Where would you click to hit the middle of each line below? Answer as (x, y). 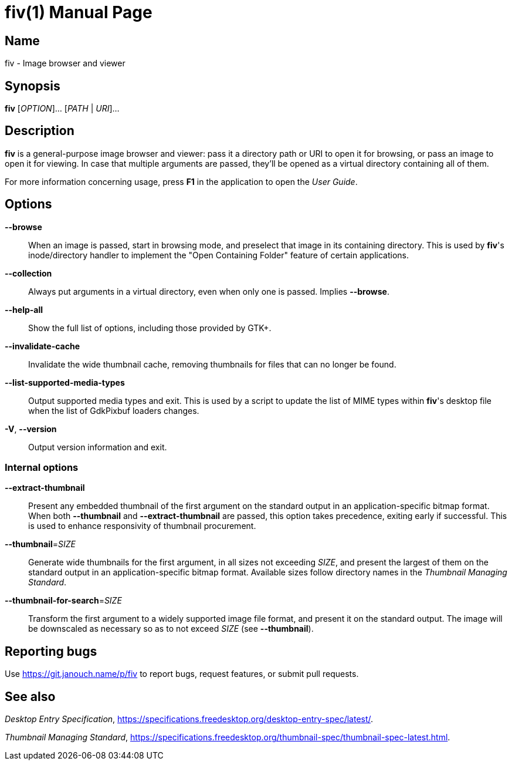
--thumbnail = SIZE (40, 544)
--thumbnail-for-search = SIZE (63, 601)
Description (40, 131)
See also (30, 696)
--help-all (24, 309)
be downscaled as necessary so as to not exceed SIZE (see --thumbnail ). (171, 629)
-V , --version (31, 429)
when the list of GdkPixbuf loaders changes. (114, 410)
